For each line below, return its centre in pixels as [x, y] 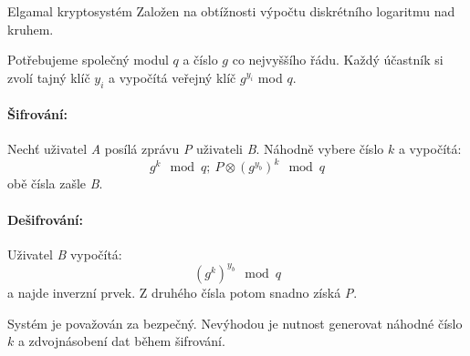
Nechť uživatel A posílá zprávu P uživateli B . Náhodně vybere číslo [196, 149]
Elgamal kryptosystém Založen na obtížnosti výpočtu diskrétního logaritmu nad [231, 11]
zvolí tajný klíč [49, 77]
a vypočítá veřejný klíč [172, 77]
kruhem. [31, 29]
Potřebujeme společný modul [88, 60]
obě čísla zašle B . [55, 183]
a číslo [200, 60]
